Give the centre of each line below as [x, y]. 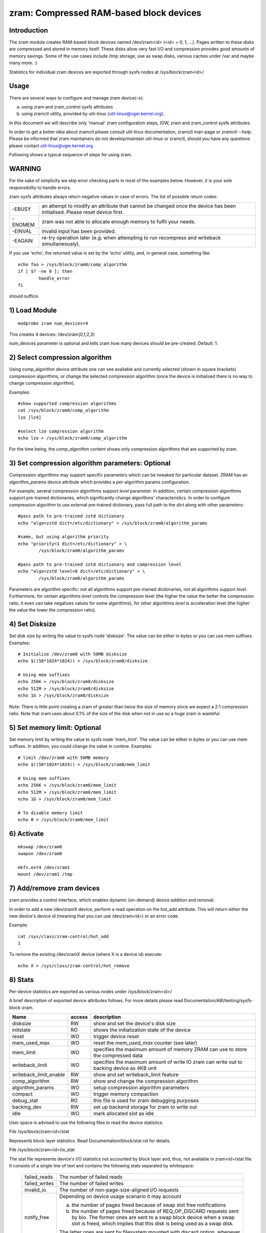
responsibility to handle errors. [40, 187]
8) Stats [21, 980]
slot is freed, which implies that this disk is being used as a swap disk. [153, 1224]
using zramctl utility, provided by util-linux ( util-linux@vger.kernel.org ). [93, 114]
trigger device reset [116, 1036]
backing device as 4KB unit [125, 1068]
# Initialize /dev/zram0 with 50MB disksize [73, 654]
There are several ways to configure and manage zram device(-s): [76, 98]
